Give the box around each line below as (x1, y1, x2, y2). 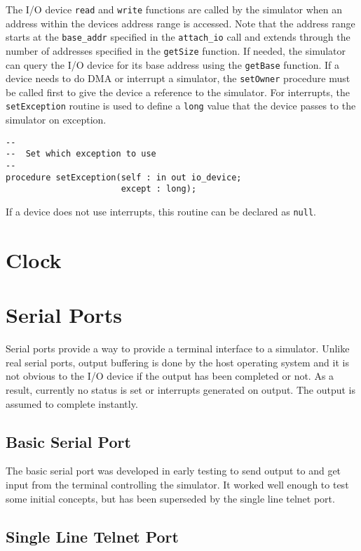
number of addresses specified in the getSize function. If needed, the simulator (6, 43, 346, 58)
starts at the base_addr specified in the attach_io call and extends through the (6, 29, 350, 44)
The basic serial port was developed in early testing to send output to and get (6, 463, 341, 478)
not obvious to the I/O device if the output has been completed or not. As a (6, 369, 334, 383)
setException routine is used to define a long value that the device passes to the (6, 98, 356, 113)
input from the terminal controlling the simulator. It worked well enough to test (6, 477, 349, 491)
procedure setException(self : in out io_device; (6, 172, 242, 182)
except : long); (121, 184, 197, 194)
